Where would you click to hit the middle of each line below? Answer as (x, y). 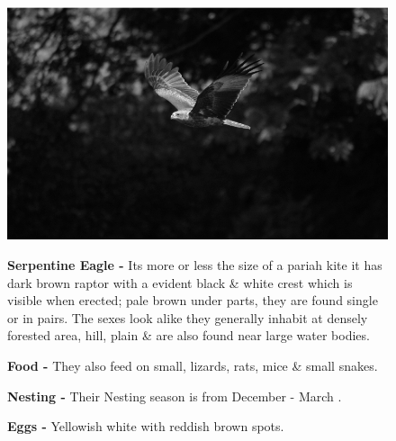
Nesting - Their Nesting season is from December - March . (175, 396)
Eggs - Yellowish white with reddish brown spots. (146, 426)
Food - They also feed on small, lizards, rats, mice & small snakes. (193, 366)
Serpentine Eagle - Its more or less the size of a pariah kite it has (195, 265)
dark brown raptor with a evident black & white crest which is (180, 282)
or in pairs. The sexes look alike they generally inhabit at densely (188, 317)
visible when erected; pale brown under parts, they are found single (193, 300)
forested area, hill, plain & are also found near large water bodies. (189, 335)
